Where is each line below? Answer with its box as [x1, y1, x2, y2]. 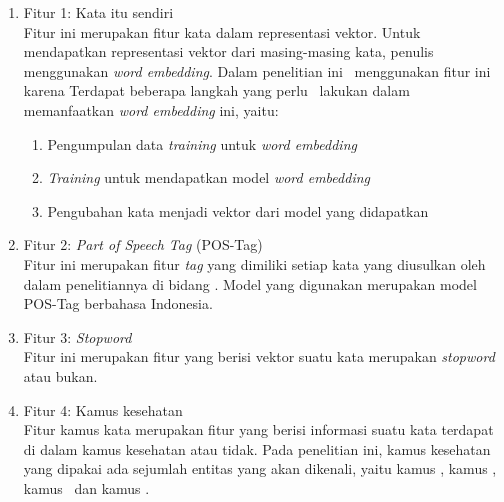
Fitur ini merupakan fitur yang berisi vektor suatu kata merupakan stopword [23, 346, 495, 367]
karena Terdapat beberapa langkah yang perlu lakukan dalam [23, 80, 410, 101]
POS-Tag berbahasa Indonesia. [23, 293, 213, 314]
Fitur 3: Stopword [23, 326, 132, 347]
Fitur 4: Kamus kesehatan [23, 399, 183, 420]
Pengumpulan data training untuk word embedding [47, 133, 357, 154]
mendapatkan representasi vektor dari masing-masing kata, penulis [23, 41, 434, 62]
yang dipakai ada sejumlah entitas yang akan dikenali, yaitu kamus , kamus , [23, 458, 497, 479]
